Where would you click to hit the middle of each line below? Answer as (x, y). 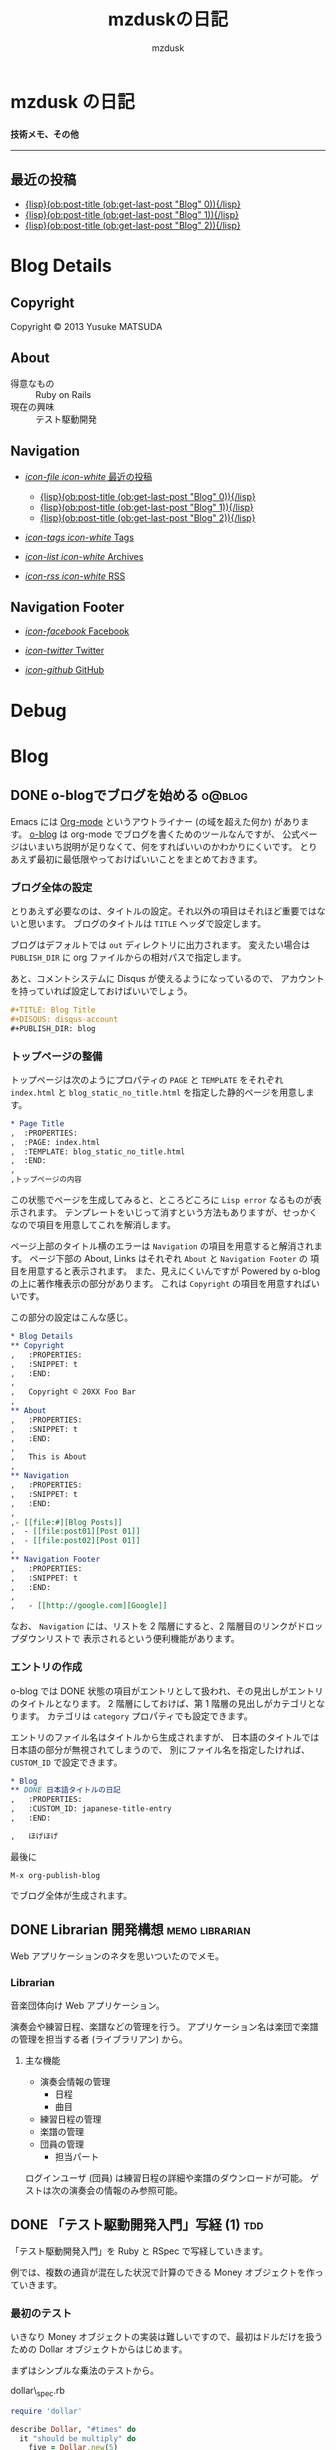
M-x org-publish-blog (55, 1875)
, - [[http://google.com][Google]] (89, 1606)
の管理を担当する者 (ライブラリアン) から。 (99, 2039)
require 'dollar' (46, 2411)
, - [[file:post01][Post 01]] (75, 1531)
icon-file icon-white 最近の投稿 (88, 476)
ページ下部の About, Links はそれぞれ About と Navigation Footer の (168, 1259)
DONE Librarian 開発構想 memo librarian (130, 1930)
